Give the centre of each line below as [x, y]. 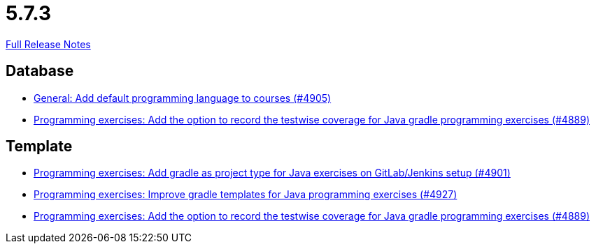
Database [40, 71]
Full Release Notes [48, 44]
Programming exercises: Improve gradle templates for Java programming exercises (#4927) [246, 195]
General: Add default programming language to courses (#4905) [183, 98]
